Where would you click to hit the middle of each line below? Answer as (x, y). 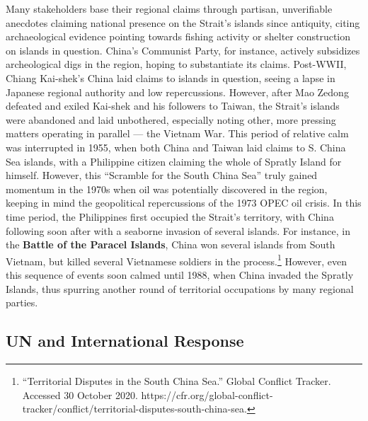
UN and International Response (125, 341)
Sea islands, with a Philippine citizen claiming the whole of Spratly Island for (174, 161)
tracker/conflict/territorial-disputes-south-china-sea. (134, 409)
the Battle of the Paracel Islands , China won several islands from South (171, 244)
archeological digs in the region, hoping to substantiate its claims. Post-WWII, (176, 64)
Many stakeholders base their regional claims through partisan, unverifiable (169, 8)
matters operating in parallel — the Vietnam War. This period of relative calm (177, 133)
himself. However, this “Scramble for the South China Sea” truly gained (162, 175)
